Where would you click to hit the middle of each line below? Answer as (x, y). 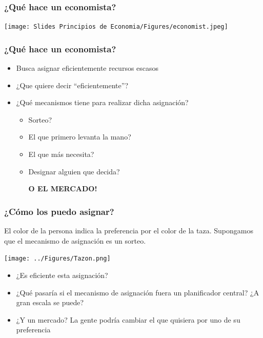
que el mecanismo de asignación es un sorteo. (75, 240)
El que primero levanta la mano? (80, 137)
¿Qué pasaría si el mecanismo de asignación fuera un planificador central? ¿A (138, 292)
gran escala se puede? (50, 302)
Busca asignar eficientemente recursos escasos (87, 68)
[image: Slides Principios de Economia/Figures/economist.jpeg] (116, 27)
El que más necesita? (61, 154)
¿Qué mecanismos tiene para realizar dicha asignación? (102, 102)
